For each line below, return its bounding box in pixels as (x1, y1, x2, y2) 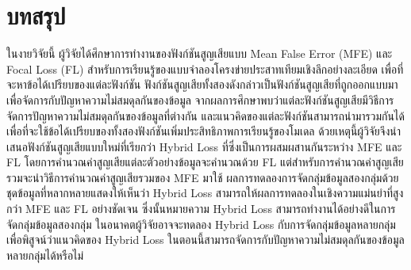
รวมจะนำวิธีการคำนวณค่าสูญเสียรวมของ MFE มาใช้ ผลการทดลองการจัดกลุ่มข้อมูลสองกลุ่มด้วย (6, 169, 399, 185)
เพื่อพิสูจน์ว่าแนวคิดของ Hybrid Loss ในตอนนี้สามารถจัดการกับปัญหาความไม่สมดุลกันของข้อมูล (6, 231, 405, 248)
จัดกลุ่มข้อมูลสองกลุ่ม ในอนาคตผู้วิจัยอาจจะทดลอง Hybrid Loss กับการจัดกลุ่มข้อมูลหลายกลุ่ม (6, 215, 396, 232)
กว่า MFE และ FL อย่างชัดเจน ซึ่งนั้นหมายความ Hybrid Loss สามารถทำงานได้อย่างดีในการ (6, 200, 396, 217)
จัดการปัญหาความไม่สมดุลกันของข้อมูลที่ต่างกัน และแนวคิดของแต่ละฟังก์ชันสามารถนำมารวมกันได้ (6, 107, 405, 124)
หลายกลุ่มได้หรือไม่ (6, 246, 84, 263)
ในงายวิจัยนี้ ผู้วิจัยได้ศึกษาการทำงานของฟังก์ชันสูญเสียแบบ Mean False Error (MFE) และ (6, 45, 393, 62)
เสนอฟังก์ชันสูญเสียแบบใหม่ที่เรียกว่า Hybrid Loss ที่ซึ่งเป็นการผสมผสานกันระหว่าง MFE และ (6, 138, 402, 154)
